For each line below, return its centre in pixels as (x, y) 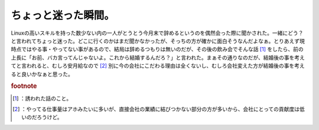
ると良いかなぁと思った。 (42, 74)
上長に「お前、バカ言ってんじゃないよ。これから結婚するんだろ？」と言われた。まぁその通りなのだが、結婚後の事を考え (158, 57)
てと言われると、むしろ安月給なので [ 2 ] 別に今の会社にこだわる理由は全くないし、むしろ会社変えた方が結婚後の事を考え (158, 66)
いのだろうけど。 (42, 117)
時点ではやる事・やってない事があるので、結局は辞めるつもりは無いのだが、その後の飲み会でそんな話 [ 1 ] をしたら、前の (157, 49)
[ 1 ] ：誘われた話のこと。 (42, 98)
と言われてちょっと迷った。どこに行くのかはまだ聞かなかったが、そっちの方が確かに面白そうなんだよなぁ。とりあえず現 (158, 41)
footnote (24, 86)
